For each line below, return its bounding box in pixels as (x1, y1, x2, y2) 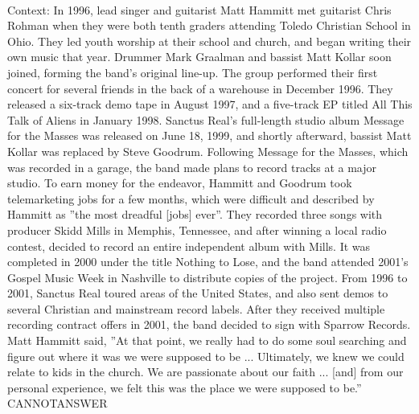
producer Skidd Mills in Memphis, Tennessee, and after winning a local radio (7, 221, 387, 238)
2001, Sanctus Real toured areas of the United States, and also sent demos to (7, 285, 388, 301)
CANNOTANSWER (7, 395, 108, 412)
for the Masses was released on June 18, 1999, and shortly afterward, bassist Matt (7, 127, 412, 144)
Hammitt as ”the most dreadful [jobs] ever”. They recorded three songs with (7, 206, 383, 223)
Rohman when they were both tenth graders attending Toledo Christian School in (7, 17, 411, 34)
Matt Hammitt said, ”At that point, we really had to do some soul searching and (7, 332, 407, 349)
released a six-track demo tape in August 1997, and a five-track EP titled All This (7, 96, 413, 113)
